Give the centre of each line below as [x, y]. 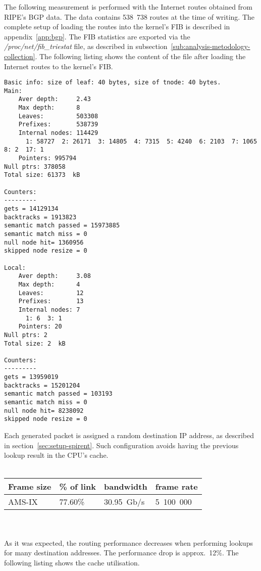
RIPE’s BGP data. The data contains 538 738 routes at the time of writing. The [129, 16]
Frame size [30, 487]
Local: [15, 268]
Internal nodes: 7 [49, 310]
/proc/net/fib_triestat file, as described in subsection [86, 46]
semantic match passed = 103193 [58, 394]
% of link [77, 487]
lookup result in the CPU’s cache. [56, 455]
